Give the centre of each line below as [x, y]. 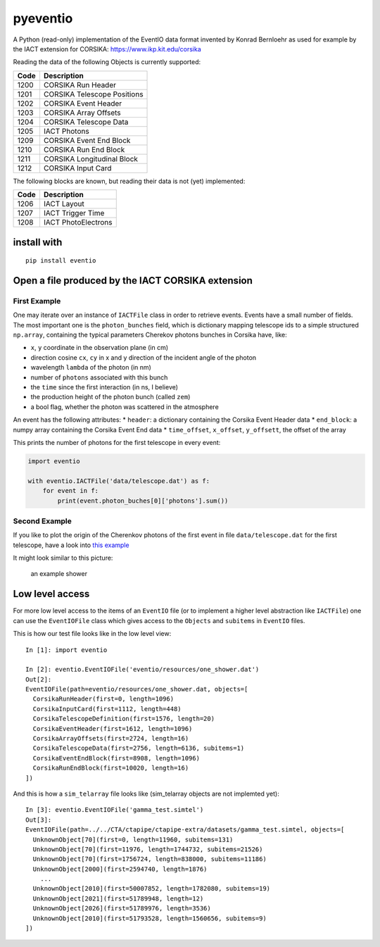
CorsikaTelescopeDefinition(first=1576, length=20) [123, 719]
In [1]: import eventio [66, 650]
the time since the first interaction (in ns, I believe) [104, 387]
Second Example [42, 521]
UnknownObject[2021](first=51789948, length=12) [118, 898]
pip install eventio [61, 261]
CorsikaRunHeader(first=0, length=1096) [103, 699]
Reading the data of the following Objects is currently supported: [107, 62]
